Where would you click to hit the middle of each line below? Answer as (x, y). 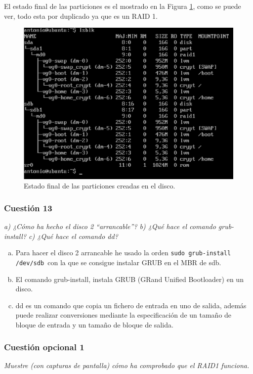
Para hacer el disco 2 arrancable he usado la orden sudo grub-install (123, 253)
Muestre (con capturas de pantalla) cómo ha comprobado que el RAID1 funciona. (127, 365)
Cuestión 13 (28, 208)
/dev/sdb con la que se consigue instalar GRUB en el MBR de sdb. (118, 262)
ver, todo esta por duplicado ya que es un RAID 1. (81, 16)
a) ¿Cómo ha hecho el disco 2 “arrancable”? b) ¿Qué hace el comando (110, 226)
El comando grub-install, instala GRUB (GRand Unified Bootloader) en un (129, 279)
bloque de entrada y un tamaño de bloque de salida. (94, 325)
